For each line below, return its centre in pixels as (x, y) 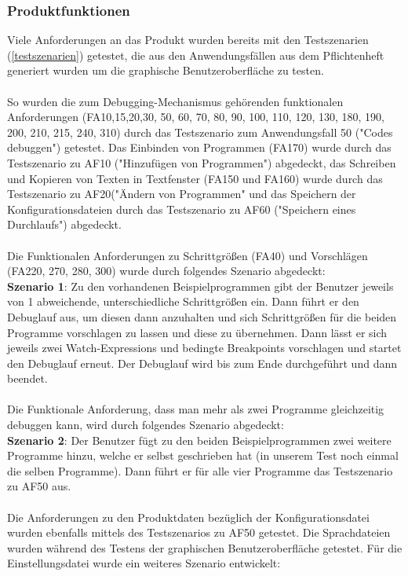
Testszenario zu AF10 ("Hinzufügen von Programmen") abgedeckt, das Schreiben (202, 162)
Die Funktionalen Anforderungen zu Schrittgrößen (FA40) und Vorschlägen (188, 255)
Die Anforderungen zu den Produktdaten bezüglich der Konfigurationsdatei (188, 517)
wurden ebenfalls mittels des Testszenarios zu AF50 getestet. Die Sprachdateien (199, 532)
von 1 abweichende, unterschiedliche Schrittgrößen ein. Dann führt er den (183, 301)
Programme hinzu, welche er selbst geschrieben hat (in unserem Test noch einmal (203, 455)
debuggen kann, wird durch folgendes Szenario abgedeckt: (146, 425)
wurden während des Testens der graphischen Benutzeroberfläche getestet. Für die (205, 547)
